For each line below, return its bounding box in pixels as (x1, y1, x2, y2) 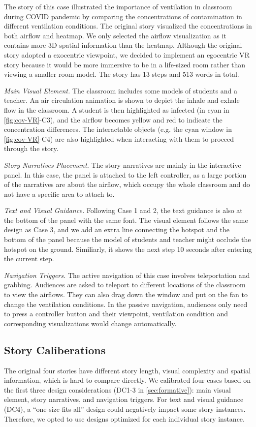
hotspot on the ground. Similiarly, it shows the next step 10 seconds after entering (4, 244, 252, 254)
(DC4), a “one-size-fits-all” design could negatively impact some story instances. (4, 403, 246, 414)
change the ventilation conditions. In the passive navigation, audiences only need (4, 299, 248, 309)
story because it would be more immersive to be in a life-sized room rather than (4, 59, 246, 69)
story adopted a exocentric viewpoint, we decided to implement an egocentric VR (4, 49, 250, 60)
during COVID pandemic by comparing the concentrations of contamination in (4, 11, 242, 21)
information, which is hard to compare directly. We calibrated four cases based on (4, 375, 251, 385)
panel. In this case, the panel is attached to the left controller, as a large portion (4, 169, 247, 180)
